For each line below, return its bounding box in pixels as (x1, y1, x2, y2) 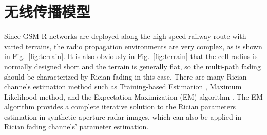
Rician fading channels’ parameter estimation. (4, 121, 149, 132)
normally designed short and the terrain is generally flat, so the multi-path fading (4, 61, 261, 71)
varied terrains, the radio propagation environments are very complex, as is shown (4, 41, 262, 51)
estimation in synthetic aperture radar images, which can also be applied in (4, 111, 242, 122)
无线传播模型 (4, 1, 91, 22)
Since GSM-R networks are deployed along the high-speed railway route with (4, 31, 246, 42)
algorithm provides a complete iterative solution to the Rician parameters (4, 101, 236, 112)
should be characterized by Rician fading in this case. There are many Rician (4, 71, 247, 82)
